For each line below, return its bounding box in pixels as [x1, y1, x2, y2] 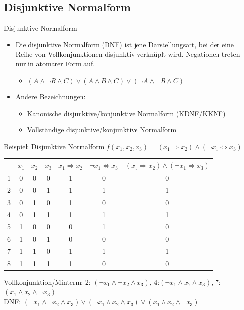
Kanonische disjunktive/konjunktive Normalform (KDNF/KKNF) [27, 108, 226, 118]
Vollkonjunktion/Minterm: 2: [4, 277, 91, 287]
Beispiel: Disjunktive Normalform [4, 141, 105, 151]
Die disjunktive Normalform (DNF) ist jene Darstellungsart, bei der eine [15, 39, 234, 49]
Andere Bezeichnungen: [15, 92, 86, 102]
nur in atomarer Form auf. [15, 58, 95, 68]
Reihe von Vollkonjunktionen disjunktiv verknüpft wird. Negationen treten [15, 49, 240, 59]
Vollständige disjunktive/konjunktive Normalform [27, 124, 177, 135]
